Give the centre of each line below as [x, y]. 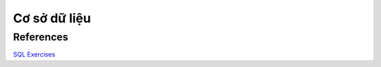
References [41, 37]
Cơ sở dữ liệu [52, 18]
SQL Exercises [34, 54]
